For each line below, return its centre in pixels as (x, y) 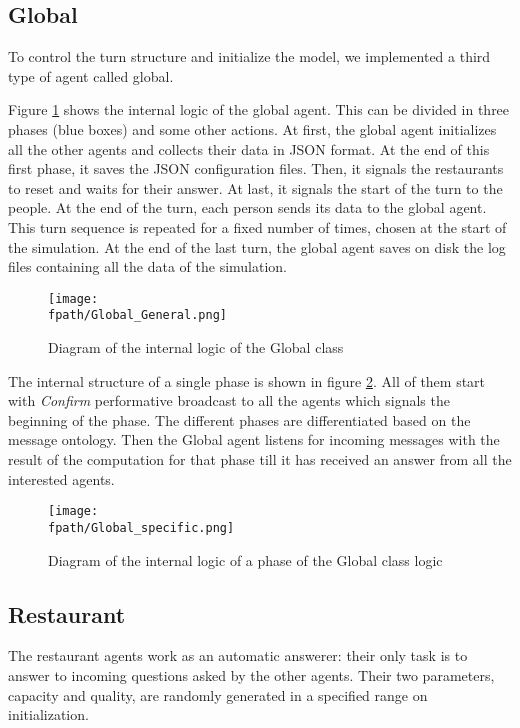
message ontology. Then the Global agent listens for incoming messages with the (254, 439)
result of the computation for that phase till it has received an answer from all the (260, 459)
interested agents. (61, 478)
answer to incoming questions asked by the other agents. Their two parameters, (251, 674)
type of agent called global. (91, 75)
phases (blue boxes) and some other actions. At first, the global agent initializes (252, 128)
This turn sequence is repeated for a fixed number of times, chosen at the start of (257, 226)
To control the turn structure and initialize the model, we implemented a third (249, 56)
